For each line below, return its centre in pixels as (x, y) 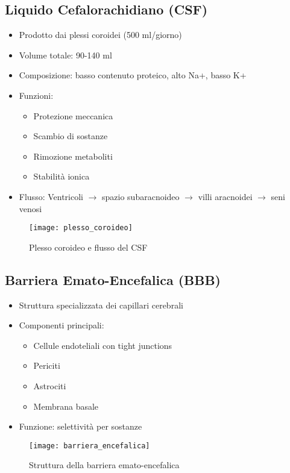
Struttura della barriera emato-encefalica (104, 465)
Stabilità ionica (61, 176)
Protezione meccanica (73, 115)
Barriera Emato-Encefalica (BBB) (113, 279)
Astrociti (50, 385)
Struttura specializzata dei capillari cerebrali (101, 305)
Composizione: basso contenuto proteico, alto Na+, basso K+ (133, 75)
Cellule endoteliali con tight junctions (103, 345)
